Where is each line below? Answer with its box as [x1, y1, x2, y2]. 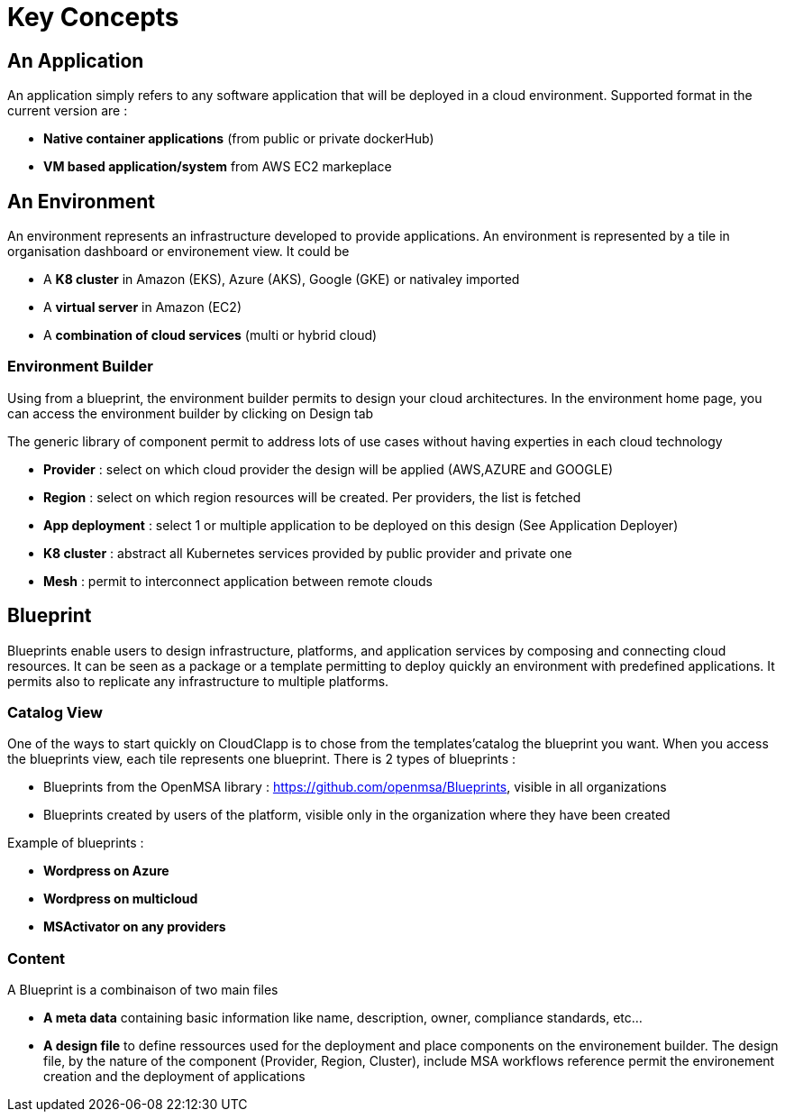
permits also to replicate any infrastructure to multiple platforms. [7, 673, 389, 689]
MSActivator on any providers [43, 919, 226, 935]
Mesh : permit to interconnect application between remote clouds [43, 573, 433, 589]
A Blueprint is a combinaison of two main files [7, 982, 278, 998]
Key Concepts [7, 2, 179, 32]
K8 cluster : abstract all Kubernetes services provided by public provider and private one [43, 545, 572, 561]
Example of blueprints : [7, 835, 144, 851]
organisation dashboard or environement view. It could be [7, 243, 350, 260]
